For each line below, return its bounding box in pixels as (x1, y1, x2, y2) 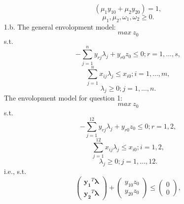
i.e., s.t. (4, 166, 27, 176)
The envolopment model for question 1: (4, 93, 123, 103)
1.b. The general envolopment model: (4, 21, 116, 32)
